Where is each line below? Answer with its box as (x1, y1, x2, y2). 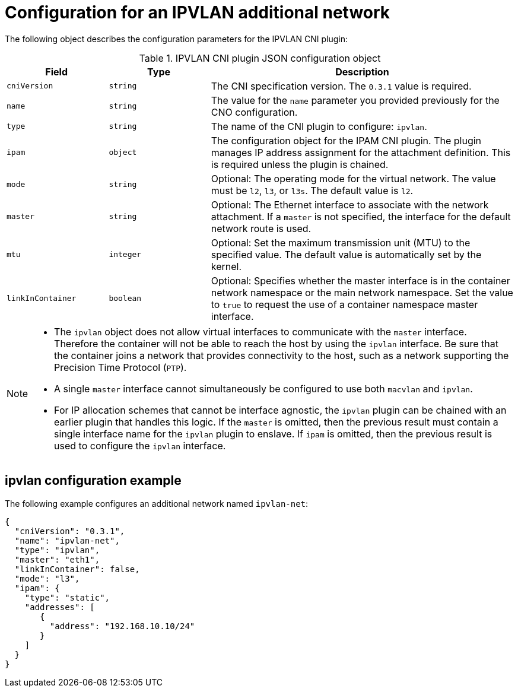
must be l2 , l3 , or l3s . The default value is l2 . (211, 184, 414, 196)
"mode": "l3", (14, 573, 80, 583)
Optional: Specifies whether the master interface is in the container (211, 274, 510, 287)
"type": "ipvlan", (14, 545, 100, 555)
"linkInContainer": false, (14, 564, 140, 574)
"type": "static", (24, 592, 110, 602)
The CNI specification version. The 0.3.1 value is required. (211, 80, 472, 92)
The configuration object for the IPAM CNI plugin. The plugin (211, 134, 482, 147)
